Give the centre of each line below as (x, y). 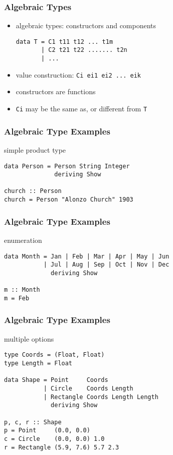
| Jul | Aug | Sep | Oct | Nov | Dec (106, 265)
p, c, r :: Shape (33, 422)
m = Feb (17, 298)
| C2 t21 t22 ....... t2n (84, 50)
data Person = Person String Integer (67, 166)
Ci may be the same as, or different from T (81, 109)
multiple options (29, 338)
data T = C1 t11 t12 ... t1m (64, 42)
